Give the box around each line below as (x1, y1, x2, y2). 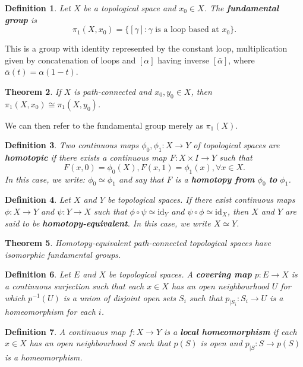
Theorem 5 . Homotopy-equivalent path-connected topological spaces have (5, 237, 271, 249)
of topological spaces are (193, 139, 280, 151)
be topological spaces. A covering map (109, 268, 252, 280)
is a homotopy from (175, 173, 255, 185)
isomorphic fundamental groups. (5, 248, 121, 260)
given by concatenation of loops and (5, 53, 136, 66)
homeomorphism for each (5, 305, 96, 318)
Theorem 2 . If (5, 85, 61, 97)
